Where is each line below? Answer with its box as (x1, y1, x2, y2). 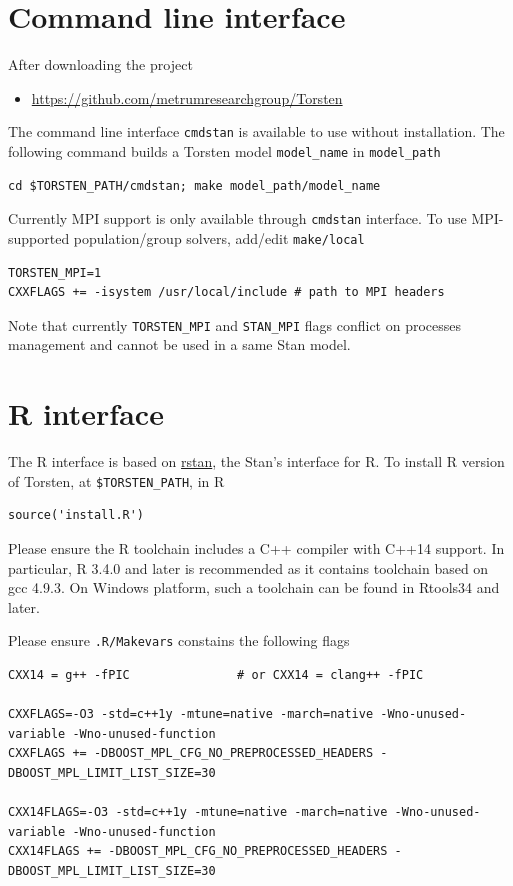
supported (8, 227, 70, 248)
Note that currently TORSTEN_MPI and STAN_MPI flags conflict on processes (8, 314, 462, 335)
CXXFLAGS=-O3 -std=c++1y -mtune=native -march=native (8, 707, 374, 722)
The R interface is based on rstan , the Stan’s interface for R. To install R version (8, 451, 505, 472)
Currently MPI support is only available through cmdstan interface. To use (8, 208, 467, 229)
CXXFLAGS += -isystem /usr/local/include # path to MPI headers (8, 285, 445, 300)
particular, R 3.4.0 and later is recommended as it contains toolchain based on (8, 557, 489, 578)
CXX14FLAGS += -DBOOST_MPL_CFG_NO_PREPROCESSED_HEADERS (8, 844, 388, 859)
